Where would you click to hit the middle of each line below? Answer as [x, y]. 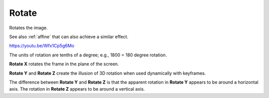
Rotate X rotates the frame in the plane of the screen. [64, 64]
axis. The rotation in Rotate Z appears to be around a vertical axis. [77, 89]
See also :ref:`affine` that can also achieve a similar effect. [69, 37]
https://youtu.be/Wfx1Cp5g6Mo [42, 46]
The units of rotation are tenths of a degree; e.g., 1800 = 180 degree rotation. [88, 55]
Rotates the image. [28, 28]
